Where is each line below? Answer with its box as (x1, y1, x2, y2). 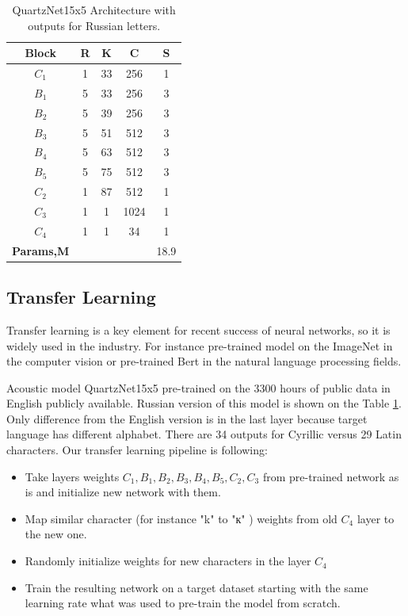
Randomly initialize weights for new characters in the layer (25, 553, 311, 569)
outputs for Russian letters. (28, 17, 161, 33)
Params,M (12, 242, 70, 258)
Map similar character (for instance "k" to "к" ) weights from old (25, 510, 337, 526)
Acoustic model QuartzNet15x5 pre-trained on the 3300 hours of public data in (6, 379, 391, 396)
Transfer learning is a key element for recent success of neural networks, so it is (6, 321, 391, 338)
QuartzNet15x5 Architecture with (12, 2, 176, 17)
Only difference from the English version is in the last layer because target (6, 410, 368, 427)
